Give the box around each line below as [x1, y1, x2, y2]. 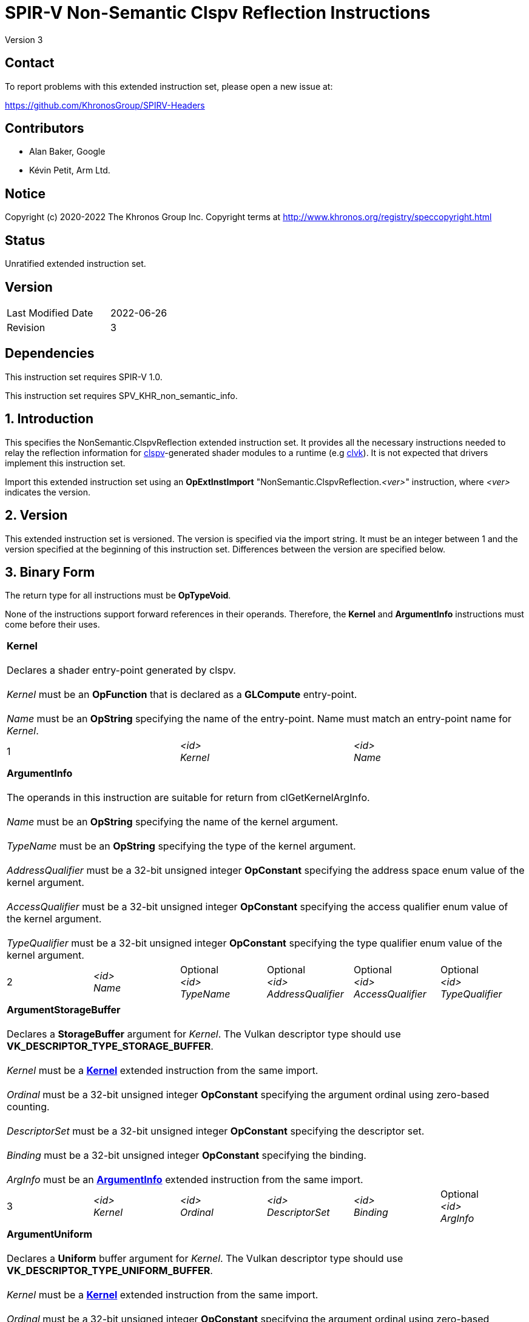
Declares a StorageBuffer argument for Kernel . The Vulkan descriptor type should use [7, 1028, 401, 1041]
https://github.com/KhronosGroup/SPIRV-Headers [5, 99, 205, 110]
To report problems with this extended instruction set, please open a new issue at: [5, 81, 333, 92]
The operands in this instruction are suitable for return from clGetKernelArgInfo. [7, 791, 370, 804]
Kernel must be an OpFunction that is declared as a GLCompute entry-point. [7, 688, 357, 701]
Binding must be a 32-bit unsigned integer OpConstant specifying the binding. [7, 1149, 366, 1162]
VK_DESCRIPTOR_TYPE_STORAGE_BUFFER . [7, 1040, 214, 1053]
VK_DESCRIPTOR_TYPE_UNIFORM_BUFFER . [7, 1264, 213, 1277]
